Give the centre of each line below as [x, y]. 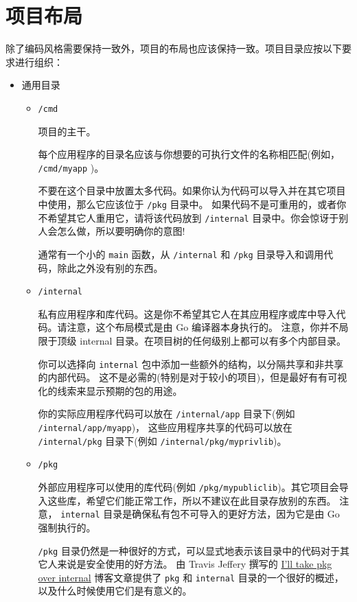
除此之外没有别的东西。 [110, 267]
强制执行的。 [67, 527]
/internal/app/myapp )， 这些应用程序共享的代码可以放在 [165, 427]
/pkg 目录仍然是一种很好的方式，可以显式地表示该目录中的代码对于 [189, 550]
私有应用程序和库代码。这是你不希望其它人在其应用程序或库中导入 [187, 313]
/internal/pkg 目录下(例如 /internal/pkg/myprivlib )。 [162, 440]
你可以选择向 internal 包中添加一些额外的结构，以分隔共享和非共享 [191, 363]
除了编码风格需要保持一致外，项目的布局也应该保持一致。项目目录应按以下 [174, 48]
